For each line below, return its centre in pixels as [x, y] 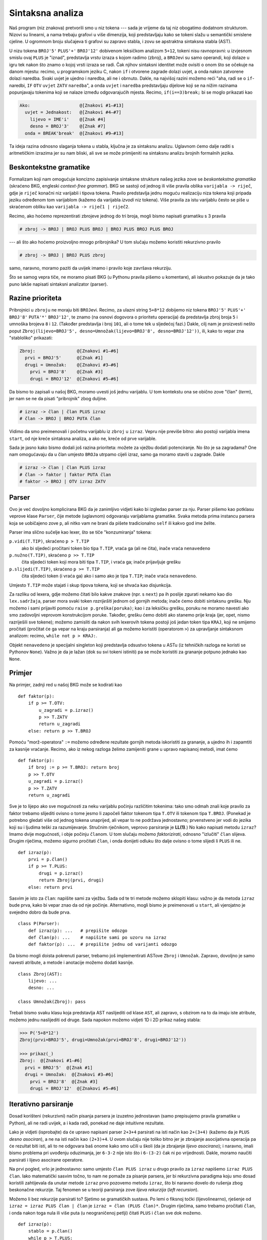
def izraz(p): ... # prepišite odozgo [78, 930]
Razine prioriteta [35, 298]
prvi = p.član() [48, 860]
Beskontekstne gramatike [49, 167]
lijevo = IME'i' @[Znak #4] [68, 119]
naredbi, [18, 85]
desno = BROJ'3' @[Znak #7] [68, 126]
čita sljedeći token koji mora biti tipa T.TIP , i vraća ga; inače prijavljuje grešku [101, 562]
